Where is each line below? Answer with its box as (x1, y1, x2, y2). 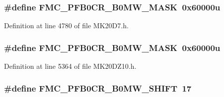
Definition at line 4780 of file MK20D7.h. (4, 20, 129, 31)
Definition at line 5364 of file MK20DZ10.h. (4, 61, 137, 71)
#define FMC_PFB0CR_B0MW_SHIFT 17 (4, 82, 192, 94)
